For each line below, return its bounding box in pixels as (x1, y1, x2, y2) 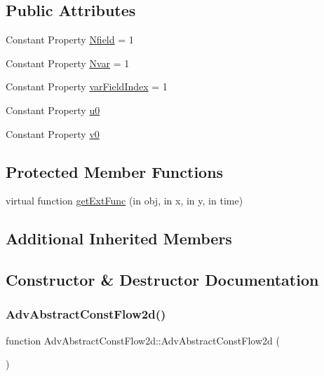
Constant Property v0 (6, 126, 100, 141)
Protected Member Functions (6, 160, 224, 182)
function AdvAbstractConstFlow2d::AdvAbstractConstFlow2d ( (6, 333, 280, 347)
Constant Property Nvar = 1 (6, 55, 130, 70)
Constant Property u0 (6, 102, 100, 117)
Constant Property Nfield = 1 (6, 32, 134, 47)
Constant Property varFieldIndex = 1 (6, 79, 168, 94)
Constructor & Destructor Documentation (6, 269, 319, 291)
